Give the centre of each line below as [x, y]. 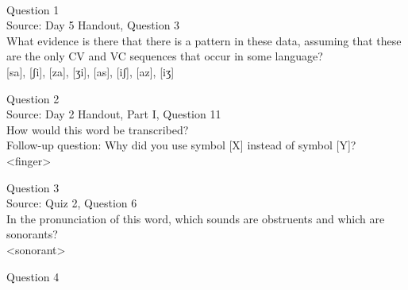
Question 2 [33, 98]
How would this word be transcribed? [98, 129]
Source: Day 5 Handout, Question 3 [93, 25]
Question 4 [33, 276]
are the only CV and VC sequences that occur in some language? [165, 56]
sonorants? [32, 234]
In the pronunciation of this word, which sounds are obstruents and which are [196, 218]
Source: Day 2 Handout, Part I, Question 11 [114, 114]
